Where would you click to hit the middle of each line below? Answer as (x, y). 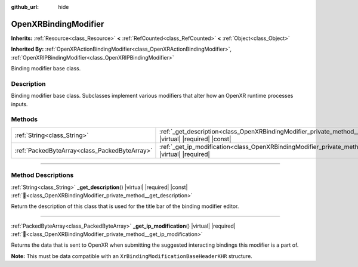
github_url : (25, 7)
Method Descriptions (42, 175)
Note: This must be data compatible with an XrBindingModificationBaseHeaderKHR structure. (132, 256)
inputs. (19, 104)
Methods (24, 119)
